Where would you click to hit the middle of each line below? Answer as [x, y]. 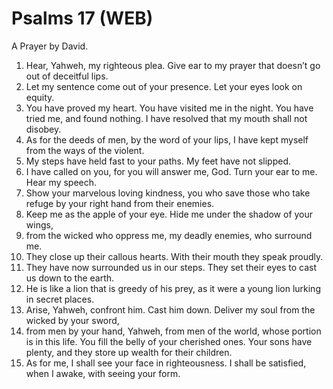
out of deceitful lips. [67, 76]
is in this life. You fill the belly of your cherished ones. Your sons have [169, 341]
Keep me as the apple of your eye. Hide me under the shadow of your [169, 214]
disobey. [43, 129]
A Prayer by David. [50, 46]
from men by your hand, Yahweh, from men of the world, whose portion [173, 331]
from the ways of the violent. [85, 150]
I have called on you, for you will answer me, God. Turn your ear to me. [171, 171]
